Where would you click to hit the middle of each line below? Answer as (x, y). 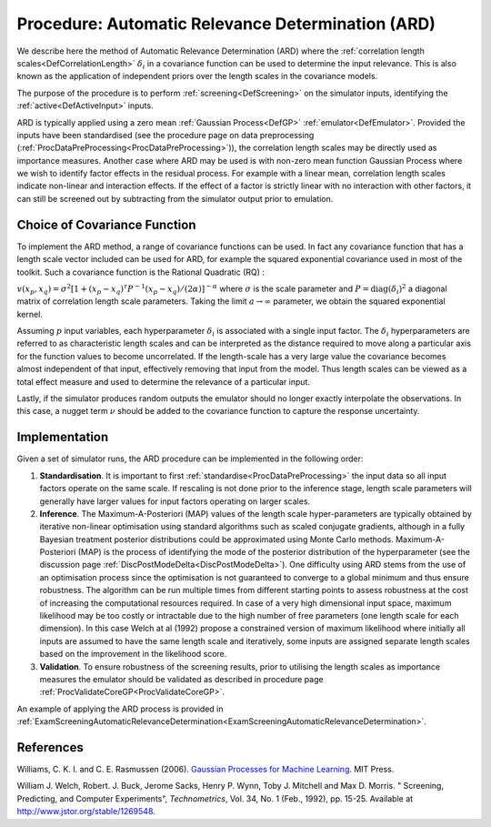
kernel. (30, 314)
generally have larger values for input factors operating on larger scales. (175, 501)
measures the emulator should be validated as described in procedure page (181, 679)
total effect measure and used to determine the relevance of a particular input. (164, 381)
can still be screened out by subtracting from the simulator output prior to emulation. (175, 198)
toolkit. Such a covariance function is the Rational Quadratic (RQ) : (141, 272)
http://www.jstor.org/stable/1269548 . (86, 812)
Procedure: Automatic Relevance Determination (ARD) (226, 24)
